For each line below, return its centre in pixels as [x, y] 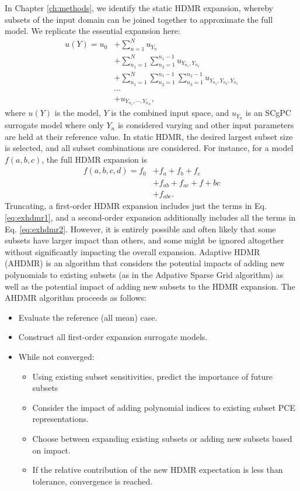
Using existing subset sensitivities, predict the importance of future [152, 376]
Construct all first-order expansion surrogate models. [113, 337]
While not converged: [56, 356]
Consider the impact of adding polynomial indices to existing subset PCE [164, 407]
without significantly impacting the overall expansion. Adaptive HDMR [132, 251]
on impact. [51, 450]
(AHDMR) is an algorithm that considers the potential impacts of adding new [145, 263]
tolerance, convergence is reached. [93, 481]
